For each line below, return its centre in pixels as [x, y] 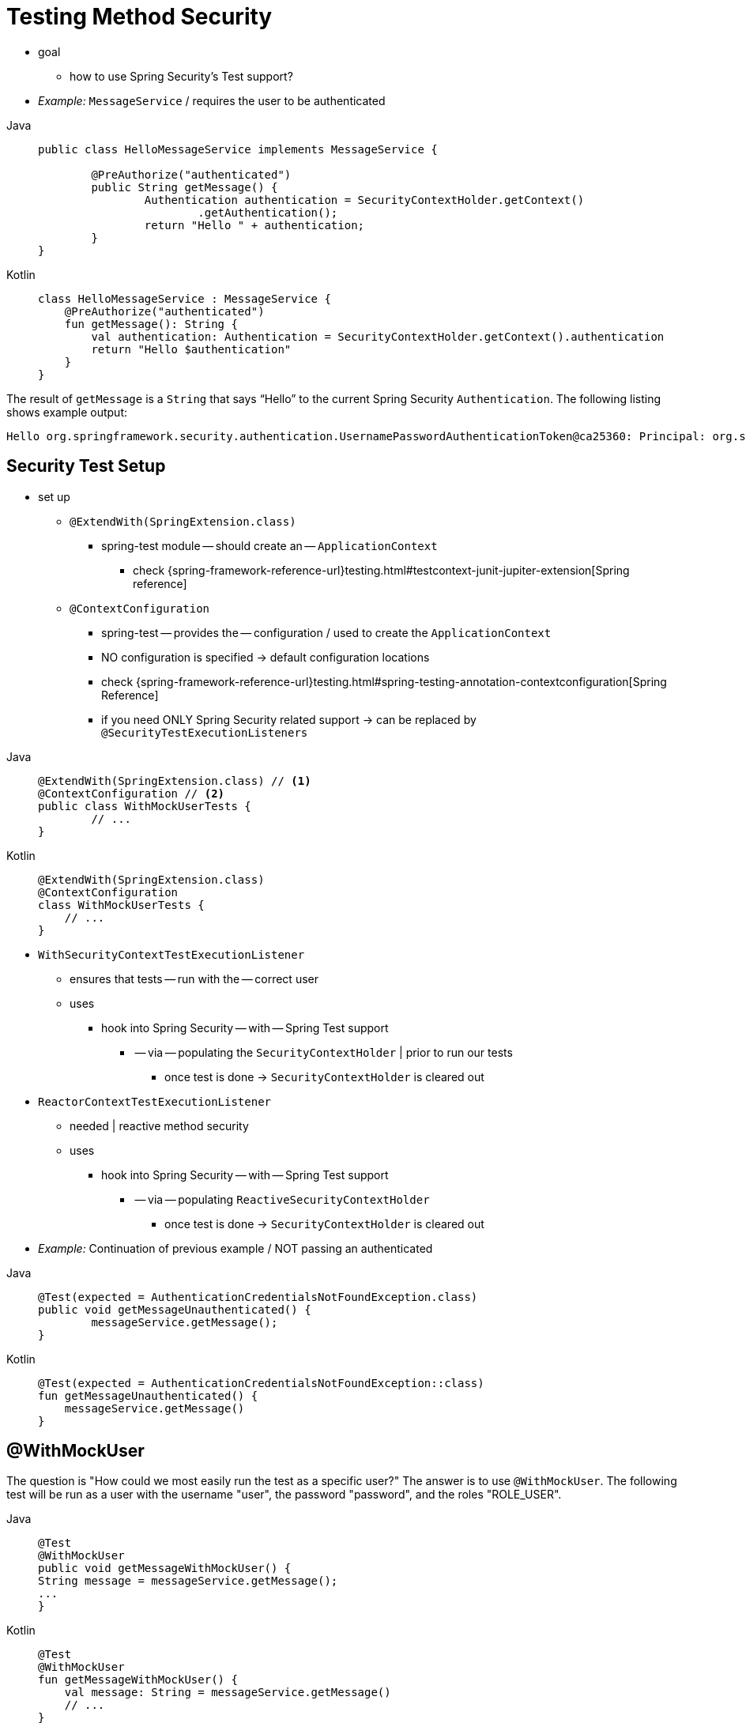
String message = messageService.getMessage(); [188, 1581]
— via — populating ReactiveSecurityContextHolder [282, 1199]
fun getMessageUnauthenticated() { [148, 1395]
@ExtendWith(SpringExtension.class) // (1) [175, 780]
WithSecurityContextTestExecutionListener [171, 954]
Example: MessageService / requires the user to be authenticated [212, 100]
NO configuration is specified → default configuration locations [266, 657]
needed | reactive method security [159, 1125]
